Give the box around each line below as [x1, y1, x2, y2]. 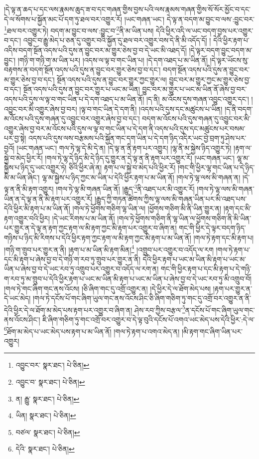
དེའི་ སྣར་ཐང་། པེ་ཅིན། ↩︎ [15, 444, 75, 454]
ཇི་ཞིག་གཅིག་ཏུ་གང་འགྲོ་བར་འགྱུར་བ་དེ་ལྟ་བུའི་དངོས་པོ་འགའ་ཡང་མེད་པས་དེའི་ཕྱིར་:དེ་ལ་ [42, 314, 255, 325]
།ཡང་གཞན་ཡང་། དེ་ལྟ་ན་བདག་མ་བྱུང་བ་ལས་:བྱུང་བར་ [124, 13, 255, 24]
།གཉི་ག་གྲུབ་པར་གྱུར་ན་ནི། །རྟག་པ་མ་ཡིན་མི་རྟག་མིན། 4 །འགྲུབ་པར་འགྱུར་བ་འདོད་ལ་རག [4, 242, 214, 254]
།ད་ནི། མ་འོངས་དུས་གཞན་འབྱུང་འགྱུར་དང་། [146, 94, 249, 104]
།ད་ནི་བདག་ [225, 103, 253, 114]
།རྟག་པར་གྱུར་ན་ [213, 283, 253, 293]
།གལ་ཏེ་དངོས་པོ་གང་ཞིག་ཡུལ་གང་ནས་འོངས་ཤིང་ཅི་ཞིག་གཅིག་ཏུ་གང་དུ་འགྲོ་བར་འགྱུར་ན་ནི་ [32, 293, 252, 303]
